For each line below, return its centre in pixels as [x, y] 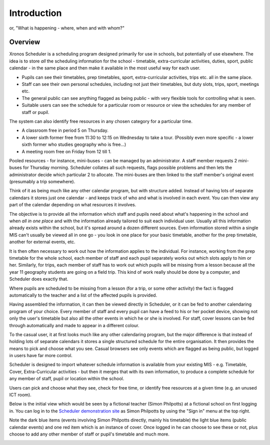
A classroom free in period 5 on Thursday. [65, 130]
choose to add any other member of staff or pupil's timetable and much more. [89, 434]
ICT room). [20, 395]
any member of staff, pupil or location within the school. [67, 379]
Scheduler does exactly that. [39, 279]
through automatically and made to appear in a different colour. [74, 325]
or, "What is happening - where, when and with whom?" [67, 28]
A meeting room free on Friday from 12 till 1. [67, 151]
